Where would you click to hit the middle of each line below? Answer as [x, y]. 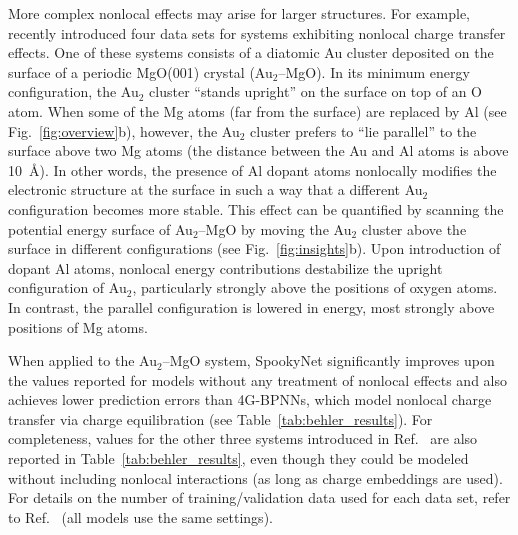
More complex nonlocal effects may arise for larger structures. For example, [239, 13]
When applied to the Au [82, 360]
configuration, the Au [73, 91]
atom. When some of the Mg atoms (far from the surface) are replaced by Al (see [257, 110]
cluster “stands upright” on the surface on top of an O [316, 91]
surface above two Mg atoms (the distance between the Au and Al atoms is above [258, 150]
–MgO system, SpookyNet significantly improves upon [328, 360]
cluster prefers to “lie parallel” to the [363, 130]
